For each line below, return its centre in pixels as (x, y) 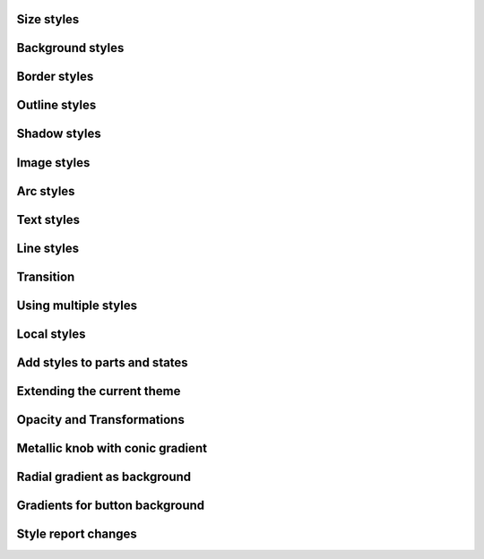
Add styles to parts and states (102, 362)
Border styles (55, 77)
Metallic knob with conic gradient (112, 448)
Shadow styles (59, 134)
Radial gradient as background (104, 476)
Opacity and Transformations (101, 420)
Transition (46, 276)
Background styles (70, 48)
